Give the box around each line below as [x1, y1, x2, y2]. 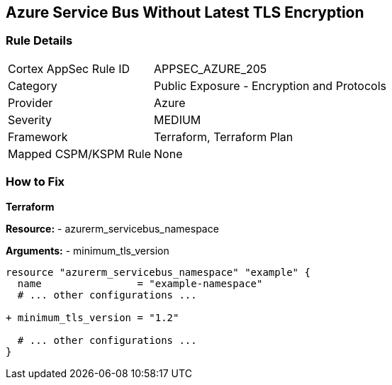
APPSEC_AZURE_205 [154, 61, 267, 76]
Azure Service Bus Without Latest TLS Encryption [6, 4, 364, 21]
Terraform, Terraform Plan [154, 129, 293, 144]
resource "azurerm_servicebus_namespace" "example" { [6, 266, 310, 278]
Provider [8, 95, 53, 110]
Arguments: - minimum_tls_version [6, 244, 169, 257]
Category [8, 78, 57, 93]
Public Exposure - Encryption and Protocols [154, 78, 386, 93]
